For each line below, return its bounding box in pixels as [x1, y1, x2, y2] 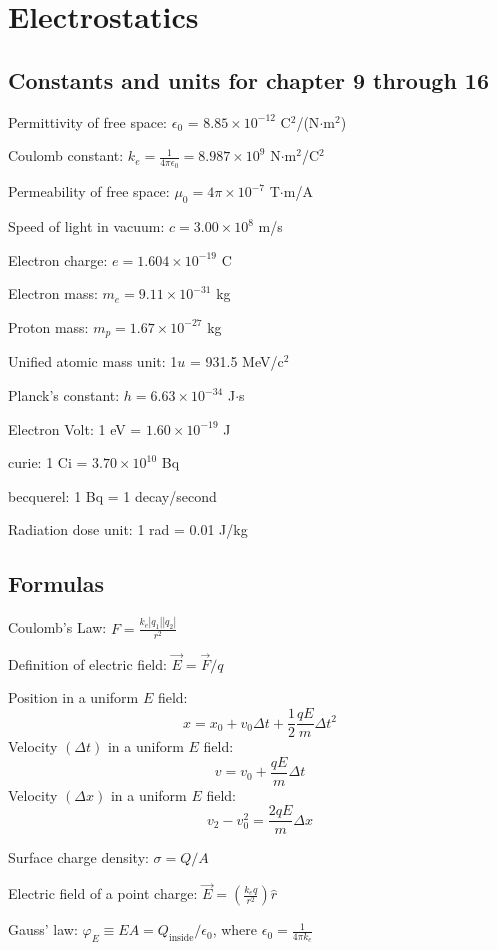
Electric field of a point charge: [8, 883, 198, 904]
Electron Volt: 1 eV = [8, 418, 142, 439]
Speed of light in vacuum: [8, 216, 165, 237]
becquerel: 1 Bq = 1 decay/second [8, 485, 217, 506]
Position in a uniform [8, 687, 139, 708]
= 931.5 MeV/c [190, 351, 284, 372]
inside [168, 933, 194, 944]
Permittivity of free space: [8, 111, 168, 132]
